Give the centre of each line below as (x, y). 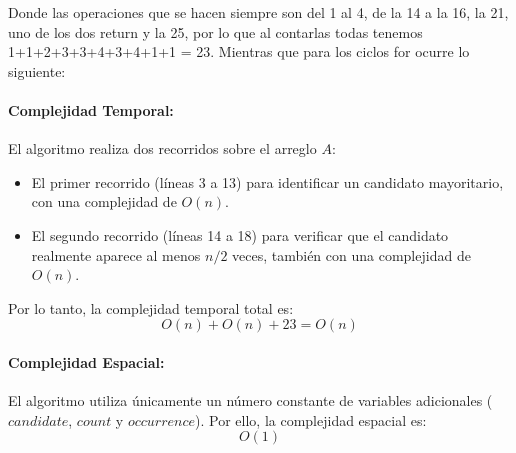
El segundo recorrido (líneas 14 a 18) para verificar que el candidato (240, 234)
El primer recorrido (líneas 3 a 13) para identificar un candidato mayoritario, (267, 181)
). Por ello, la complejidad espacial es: (311, 419)
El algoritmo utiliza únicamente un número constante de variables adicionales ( (250, 400)
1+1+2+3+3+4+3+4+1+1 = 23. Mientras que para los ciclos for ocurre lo (239, 51)
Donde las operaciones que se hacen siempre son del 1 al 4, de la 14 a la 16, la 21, (258, 12)
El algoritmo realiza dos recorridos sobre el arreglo (162, 148)
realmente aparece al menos (116, 254)
